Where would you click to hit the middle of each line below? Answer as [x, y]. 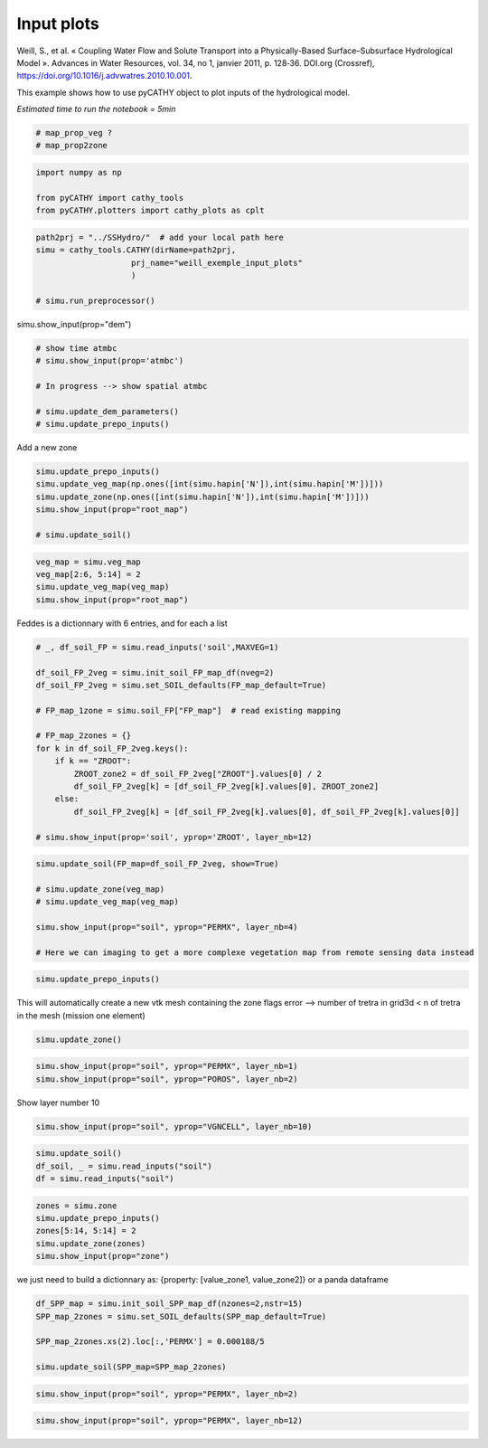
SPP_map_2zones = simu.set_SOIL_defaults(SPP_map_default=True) [181, 1316]
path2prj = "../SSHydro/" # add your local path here [160, 237]
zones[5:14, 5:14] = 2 [86, 1231]
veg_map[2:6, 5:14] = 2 [89, 574]
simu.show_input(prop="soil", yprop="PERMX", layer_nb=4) [167, 927]
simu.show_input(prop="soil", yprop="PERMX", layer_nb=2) [167, 1394]
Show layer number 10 [58, 1103]
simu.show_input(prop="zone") [103, 1256]
